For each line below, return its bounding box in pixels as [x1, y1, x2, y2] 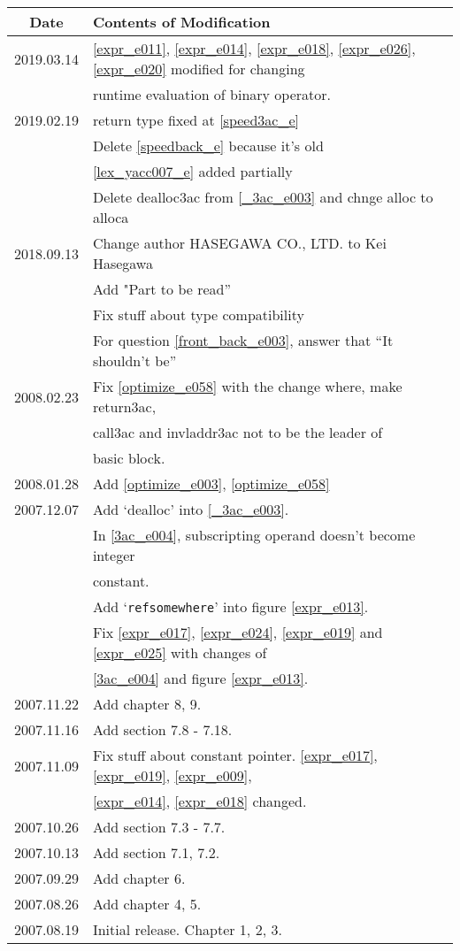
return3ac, [92, 396, 157, 417]
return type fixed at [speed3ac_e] [92, 110, 299, 130]
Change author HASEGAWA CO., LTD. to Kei [92, 233, 387, 253]
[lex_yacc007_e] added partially [92, 161, 293, 181]
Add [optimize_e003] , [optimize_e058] [92, 473, 330, 494]
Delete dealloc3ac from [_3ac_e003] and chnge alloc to [92, 187, 433, 207]
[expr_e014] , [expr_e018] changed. [92, 791, 307, 811]
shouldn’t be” [92, 350, 177, 371]
